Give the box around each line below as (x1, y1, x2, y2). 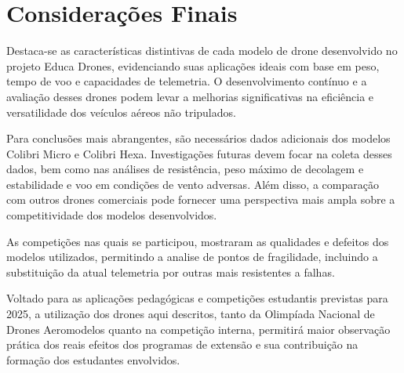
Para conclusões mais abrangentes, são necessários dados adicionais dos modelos (6, 130, 391, 147)
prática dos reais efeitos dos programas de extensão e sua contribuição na (6, 336, 359, 353)
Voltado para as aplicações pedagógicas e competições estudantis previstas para (6, 290, 388, 306)
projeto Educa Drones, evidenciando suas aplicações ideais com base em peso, (6, 57, 380, 74)
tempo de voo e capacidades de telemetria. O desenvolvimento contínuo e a (6, 73, 367, 89)
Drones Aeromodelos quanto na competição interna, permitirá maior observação (6, 320, 391, 337)
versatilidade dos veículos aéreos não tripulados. (6, 103, 236, 120)
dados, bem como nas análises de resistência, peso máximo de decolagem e (6, 161, 364, 177)
